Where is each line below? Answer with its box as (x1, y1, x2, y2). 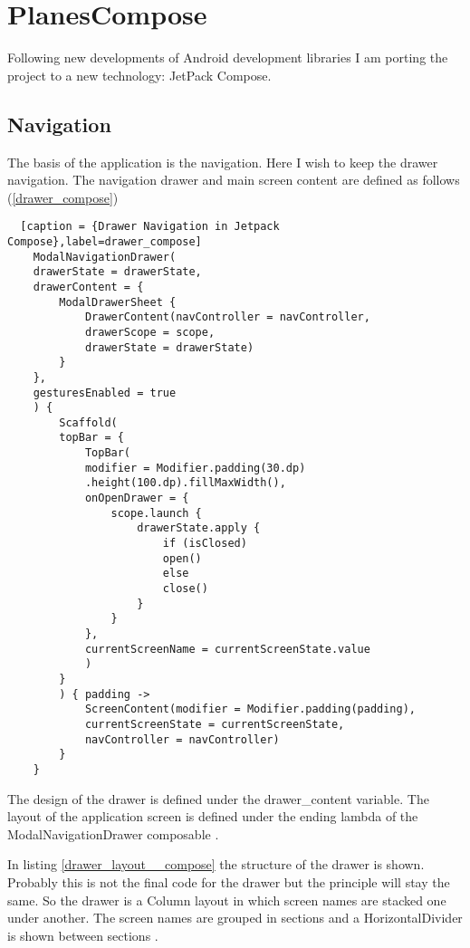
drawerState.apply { (137, 522, 261, 535)
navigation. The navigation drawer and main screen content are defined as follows (7, 170, 460, 189)
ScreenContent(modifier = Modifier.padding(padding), (84, 703, 417, 716)
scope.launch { (110, 506, 202, 520)
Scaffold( (59, 416, 118, 429)
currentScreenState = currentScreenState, (84, 717, 345, 731)
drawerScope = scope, (84, 325, 216, 339)
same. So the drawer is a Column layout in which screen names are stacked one (7, 890, 446, 909)
